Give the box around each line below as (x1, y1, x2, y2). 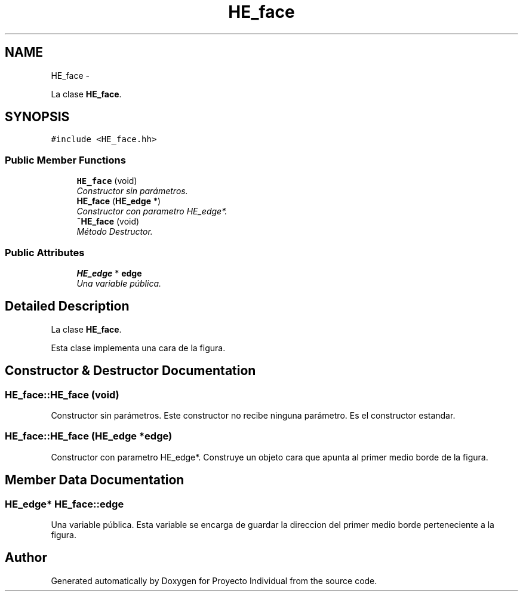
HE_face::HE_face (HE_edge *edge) (5, 430, 173, 443)
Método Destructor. (76, 226, 153, 237)
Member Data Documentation (5, 472, 184, 488)
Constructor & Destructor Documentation (5, 363, 256, 379)
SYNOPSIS (5, 109, 70, 125)
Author (5, 550, 47, 566)
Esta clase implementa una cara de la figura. (51, 342, 226, 353)
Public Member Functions (5, 153, 126, 166)
